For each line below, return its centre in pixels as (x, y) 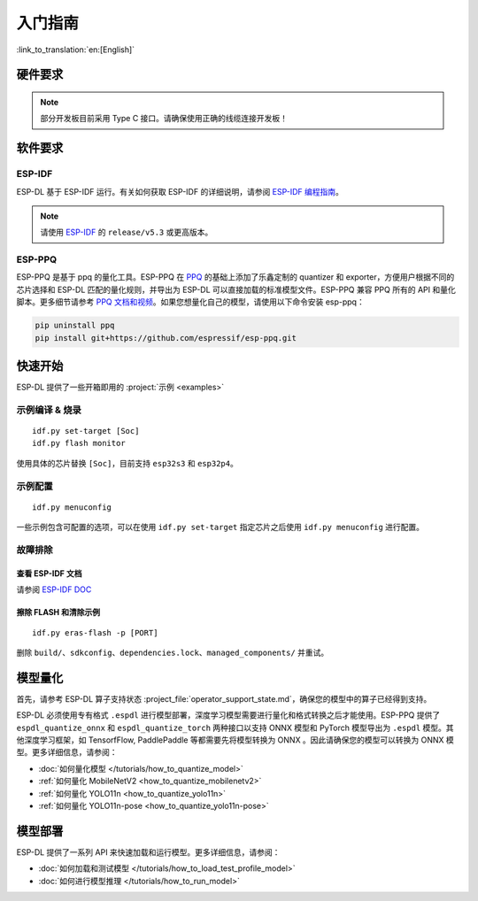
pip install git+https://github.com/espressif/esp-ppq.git (166, 338)
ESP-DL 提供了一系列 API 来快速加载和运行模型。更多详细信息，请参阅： (148, 852)
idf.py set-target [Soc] (86, 431)
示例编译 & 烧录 (49, 410)
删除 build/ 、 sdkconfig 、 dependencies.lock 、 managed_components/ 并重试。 (173, 652)
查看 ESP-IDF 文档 (49, 573)
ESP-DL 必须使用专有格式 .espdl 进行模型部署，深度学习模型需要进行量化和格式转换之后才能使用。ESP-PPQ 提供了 (228, 715)
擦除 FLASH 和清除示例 (58, 612)
